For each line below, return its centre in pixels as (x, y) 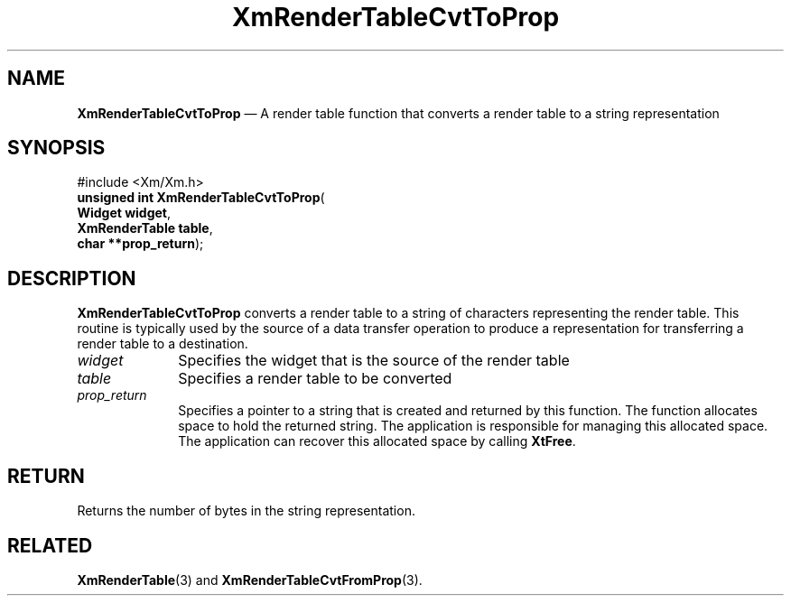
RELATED (50, 545)
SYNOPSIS (56, 148)
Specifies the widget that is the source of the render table (374, 361)
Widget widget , (124, 213)
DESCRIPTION (72, 278)
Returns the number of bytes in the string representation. (246, 511)
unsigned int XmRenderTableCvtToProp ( (201, 198)
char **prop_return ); (140, 244)
